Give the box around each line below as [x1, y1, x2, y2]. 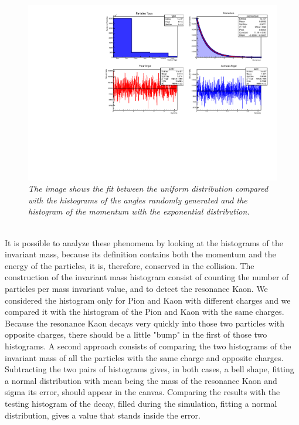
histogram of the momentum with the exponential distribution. [28, 205, 250, 217]
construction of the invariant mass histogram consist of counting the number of [5, 271, 289, 283]
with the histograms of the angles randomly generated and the [28, 193, 247, 206]
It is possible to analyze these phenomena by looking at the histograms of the [5, 236, 283, 249]
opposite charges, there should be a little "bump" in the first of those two [5, 328, 267, 341]
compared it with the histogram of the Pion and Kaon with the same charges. [5, 305, 284, 318]
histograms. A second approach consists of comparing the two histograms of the [5, 339, 291, 352]
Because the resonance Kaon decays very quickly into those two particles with [5, 317, 285, 329]
